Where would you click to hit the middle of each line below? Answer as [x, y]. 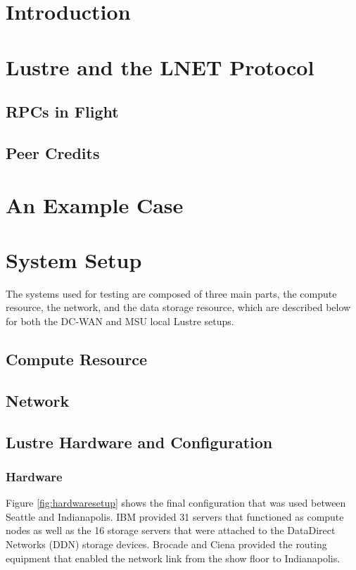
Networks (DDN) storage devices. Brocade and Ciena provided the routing [166, 544]
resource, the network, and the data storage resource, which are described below [178, 307]
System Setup [74, 259]
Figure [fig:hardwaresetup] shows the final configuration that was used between [176, 503]
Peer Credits [53, 152]
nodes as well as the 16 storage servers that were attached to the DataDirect [171, 530]
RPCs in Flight [62, 112]
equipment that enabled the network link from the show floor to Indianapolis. [173, 558]
